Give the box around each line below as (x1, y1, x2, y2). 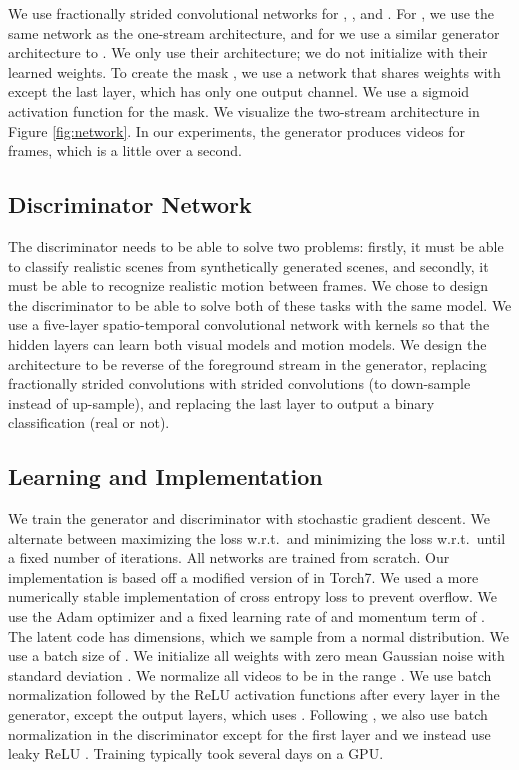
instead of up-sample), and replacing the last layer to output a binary (8, 392, 435, 413)
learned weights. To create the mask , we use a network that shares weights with (8, 61, 501, 82)
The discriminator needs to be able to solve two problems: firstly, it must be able (8, 235, 504, 256)
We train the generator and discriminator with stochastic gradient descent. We (8, 508, 490, 529)
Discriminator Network (8, 189, 252, 220)
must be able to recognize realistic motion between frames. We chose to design (8, 275, 488, 296)
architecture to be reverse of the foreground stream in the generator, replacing (8, 353, 487, 374)
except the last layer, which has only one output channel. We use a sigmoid (8, 81, 470, 102)
